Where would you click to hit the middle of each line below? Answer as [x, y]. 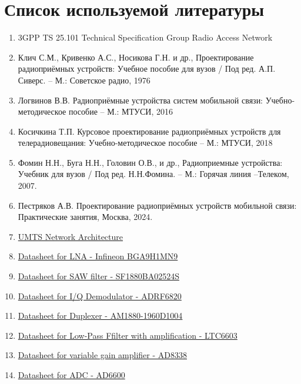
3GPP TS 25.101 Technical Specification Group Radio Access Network [145, 37]
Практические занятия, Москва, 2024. [85, 217]
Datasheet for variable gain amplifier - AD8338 [102, 355]
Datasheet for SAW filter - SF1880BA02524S [98, 276]
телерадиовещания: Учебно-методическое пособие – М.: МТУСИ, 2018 [145, 143]
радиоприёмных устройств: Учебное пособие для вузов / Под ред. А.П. [147, 69]
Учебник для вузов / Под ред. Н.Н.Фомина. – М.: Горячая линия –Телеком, [153, 174]
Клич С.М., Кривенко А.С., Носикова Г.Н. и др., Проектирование [136, 57]
